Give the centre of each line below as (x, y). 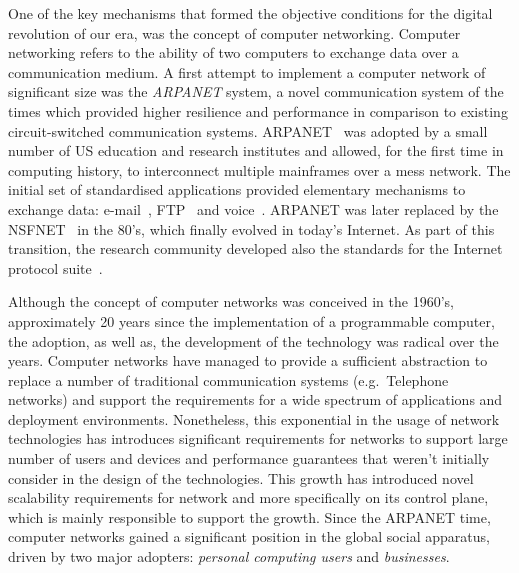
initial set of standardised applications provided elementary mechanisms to (237, 189)
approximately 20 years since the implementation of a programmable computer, (251, 320)
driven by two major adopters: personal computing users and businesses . (229, 556)
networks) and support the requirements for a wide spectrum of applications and (255, 399)
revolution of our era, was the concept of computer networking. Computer (234, 32)
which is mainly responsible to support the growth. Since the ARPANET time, (249, 516)
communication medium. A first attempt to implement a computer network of (247, 71)
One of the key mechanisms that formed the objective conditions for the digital (250, 13)
